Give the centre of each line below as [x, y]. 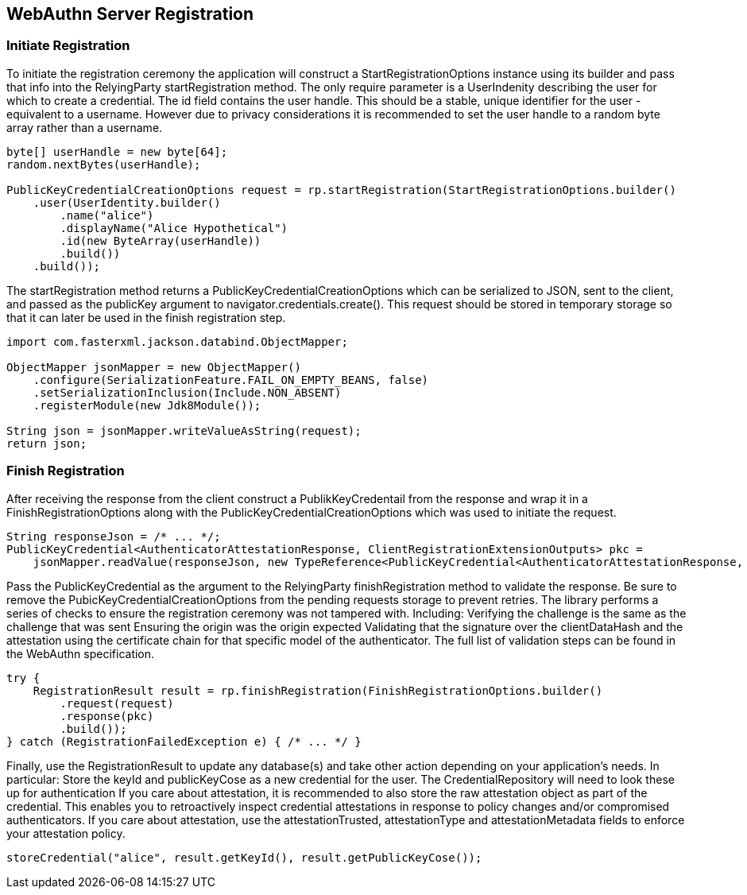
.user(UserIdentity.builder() [127, 202]
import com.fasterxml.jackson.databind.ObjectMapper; [177, 341]
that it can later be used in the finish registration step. [146, 317]
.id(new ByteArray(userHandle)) [161, 240]
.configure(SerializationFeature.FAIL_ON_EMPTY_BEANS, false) [231, 380]
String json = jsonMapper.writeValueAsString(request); [184, 430]
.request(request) [117, 703]
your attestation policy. [66, 833]
